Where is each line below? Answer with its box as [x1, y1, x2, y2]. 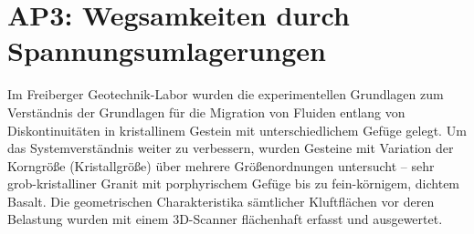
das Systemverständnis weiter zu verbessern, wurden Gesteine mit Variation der [7, 138, 454, 158]
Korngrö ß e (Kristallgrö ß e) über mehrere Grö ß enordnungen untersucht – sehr [7, 156, 435, 175]
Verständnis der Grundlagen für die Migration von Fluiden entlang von [7, 102, 406, 121]
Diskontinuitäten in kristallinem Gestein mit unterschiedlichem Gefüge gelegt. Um [7, 120, 467, 139]
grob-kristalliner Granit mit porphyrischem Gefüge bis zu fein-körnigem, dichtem [7, 174, 460, 193]
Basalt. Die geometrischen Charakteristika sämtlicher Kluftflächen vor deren [7, 191, 435, 210]
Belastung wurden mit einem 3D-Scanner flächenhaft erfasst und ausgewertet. [7, 209, 443, 229]
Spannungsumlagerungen [7, 32, 326, 69]
